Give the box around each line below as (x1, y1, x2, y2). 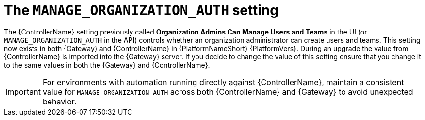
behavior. (42, 96, 77, 106)
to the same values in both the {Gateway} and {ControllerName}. (4, 60, 210, 69)
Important (5, 86, 41, 97)
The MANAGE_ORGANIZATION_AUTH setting (4, 2, 278, 18)
